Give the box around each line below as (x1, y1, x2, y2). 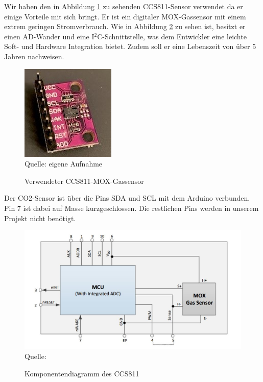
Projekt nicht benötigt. (4, 212, 76, 223)
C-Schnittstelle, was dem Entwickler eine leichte (97, 31, 247, 41)
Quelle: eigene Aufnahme (25, 158, 103, 169)
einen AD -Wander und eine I (4, 31, 94, 41)
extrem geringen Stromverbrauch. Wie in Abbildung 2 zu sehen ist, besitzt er (4, 21, 246, 32)
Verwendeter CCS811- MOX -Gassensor (25, 175, 144, 186)
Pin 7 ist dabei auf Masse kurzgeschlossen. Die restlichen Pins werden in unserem (4, 202, 259, 213)
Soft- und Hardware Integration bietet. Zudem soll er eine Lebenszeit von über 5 (4, 41, 256, 52)
